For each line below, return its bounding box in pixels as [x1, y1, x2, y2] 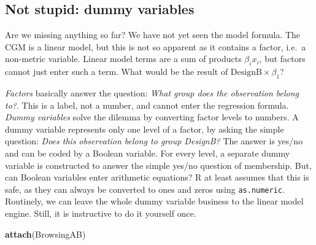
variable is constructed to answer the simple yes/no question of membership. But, [5, 158, 312, 171]
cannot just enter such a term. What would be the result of [5, 65, 228, 78]
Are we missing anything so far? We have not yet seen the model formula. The [5, 28, 301, 41]
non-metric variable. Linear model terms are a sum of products [5, 52, 242, 65]
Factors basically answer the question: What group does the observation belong [5, 86, 299, 99]
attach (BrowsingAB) [5, 227, 86, 240]
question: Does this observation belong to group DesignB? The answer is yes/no [5, 134, 303, 147]
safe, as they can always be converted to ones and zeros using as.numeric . [5, 182, 285, 195]
